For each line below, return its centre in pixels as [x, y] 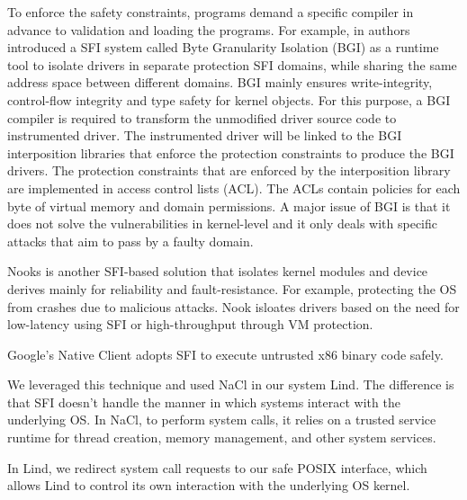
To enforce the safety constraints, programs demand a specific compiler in [211, 12]
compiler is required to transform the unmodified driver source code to [202, 117]
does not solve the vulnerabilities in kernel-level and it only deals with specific [223, 223]
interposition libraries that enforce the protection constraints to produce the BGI [231, 152]
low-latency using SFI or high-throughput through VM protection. [190, 324]
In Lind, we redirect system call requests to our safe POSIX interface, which [217, 467]
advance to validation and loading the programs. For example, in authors [209, 29]
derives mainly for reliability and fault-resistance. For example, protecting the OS [232, 288]
